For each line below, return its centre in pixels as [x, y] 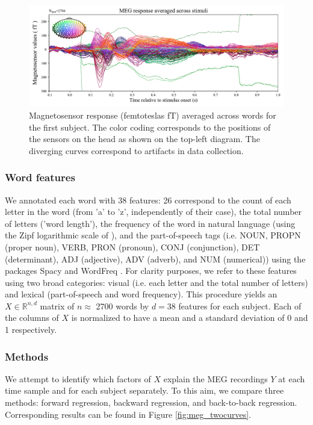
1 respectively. [31, 330]
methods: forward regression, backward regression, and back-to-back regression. [151, 402]
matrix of [57, 306]
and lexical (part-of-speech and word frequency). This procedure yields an [141, 294]
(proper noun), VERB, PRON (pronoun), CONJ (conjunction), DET [132, 247]
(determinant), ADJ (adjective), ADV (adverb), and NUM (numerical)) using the [155, 259]
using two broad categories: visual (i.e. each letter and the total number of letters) [156, 282]
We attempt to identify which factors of [78, 378]
